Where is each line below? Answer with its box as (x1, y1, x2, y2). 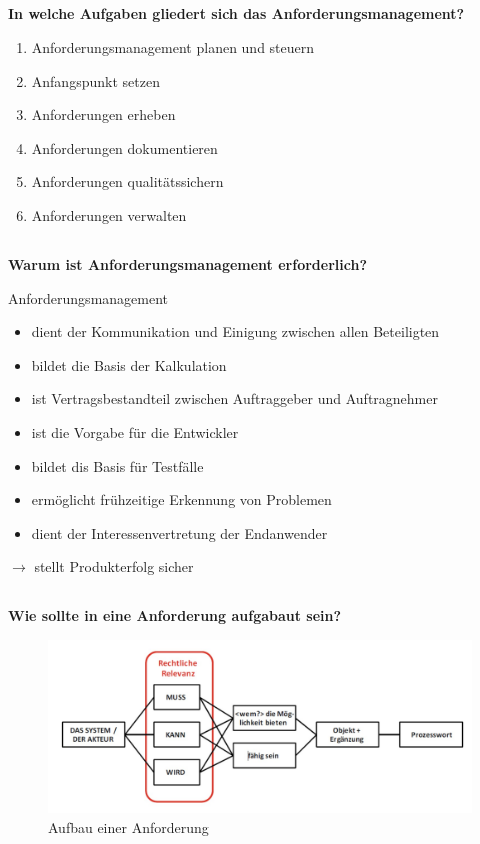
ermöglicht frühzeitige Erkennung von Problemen (31, 489, 332, 510)
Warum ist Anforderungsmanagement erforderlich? (8, 253, 368, 274)
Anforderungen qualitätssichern (31, 171, 224, 192)
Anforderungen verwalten (31, 204, 187, 225)
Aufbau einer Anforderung (48, 816, 209, 837)
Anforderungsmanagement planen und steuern (31, 36, 315, 57)
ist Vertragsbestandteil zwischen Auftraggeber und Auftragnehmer (31, 388, 438, 409)
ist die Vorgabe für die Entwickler (31, 421, 239, 442)
